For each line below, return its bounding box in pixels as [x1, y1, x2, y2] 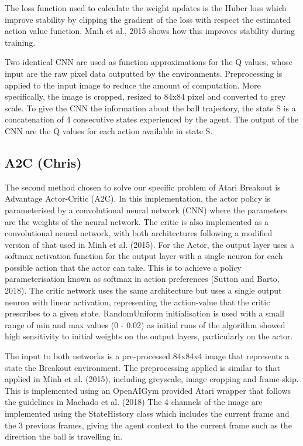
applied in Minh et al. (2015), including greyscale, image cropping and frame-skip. [5, 373, 299, 385]
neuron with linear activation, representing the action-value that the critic [5, 295, 270, 308]
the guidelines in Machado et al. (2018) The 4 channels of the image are [5, 396, 263, 408]
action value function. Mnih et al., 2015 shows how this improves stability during [5, 25, 295, 37]
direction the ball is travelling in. [5, 430, 123, 442]
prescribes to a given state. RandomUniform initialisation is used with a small [5, 307, 285, 319]
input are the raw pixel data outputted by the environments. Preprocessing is [5, 67, 283, 79]
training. [5, 36, 36, 48]
